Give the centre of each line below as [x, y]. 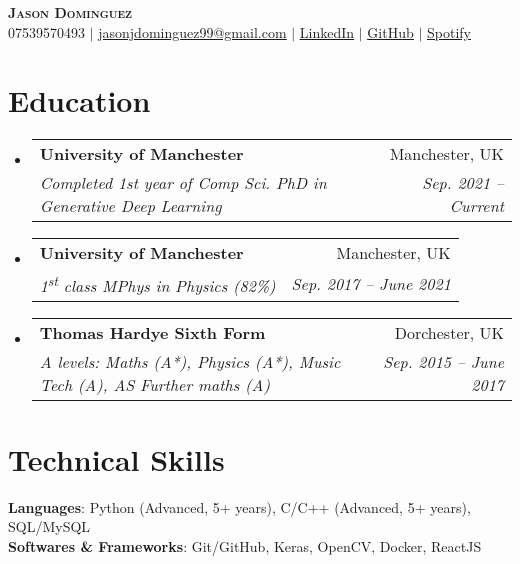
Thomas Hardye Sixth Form [152, 332]
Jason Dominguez [70, 12]
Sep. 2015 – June [443, 361]
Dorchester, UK [449, 332]
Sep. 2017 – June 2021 [371, 283]
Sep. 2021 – [463, 183]
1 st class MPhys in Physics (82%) [157, 283]
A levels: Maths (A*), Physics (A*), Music [190, 361]
